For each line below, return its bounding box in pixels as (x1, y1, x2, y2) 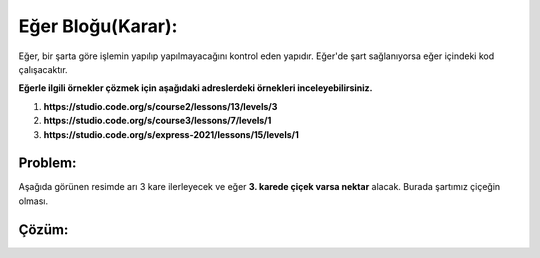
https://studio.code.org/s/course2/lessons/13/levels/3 (43, 100, 278, 112)
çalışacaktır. (18, 63, 69, 75)
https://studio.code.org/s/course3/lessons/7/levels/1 (43, 115, 272, 127)
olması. (18, 195, 49, 207)
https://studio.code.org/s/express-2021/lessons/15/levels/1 (43, 128, 299, 140)
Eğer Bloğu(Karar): (18, 15, 178, 37)
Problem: (18, 155, 77, 172)
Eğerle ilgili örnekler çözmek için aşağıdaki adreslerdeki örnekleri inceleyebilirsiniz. (18, 82, 373, 94)
